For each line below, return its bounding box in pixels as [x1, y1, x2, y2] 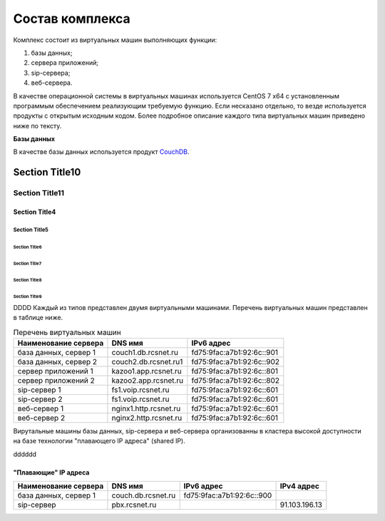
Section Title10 [13, 166, 81, 178]
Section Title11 [13, 188, 64, 198]
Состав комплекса [13, 11, 131, 26]
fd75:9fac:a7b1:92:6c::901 [191, 347, 278, 357]
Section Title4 [13, 207, 56, 217]
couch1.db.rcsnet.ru [111, 347, 178, 357]
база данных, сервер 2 [17, 356, 98, 366]
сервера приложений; [31, 58, 99, 67]
